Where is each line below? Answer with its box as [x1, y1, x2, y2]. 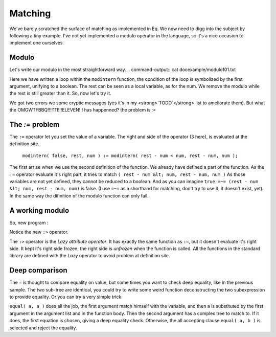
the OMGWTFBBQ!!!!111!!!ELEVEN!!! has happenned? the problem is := [9, 107, 156, 113]
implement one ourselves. [9, 40, 64, 46]
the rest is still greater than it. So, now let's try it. [9, 90, 112, 97]
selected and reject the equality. [9, 325, 77, 331]
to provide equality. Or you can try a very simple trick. [9, 294, 123, 300]
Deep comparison [9, 266, 67, 275]
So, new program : [9, 219, 49, 226]
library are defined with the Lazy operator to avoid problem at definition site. [9, 253, 170, 259]
